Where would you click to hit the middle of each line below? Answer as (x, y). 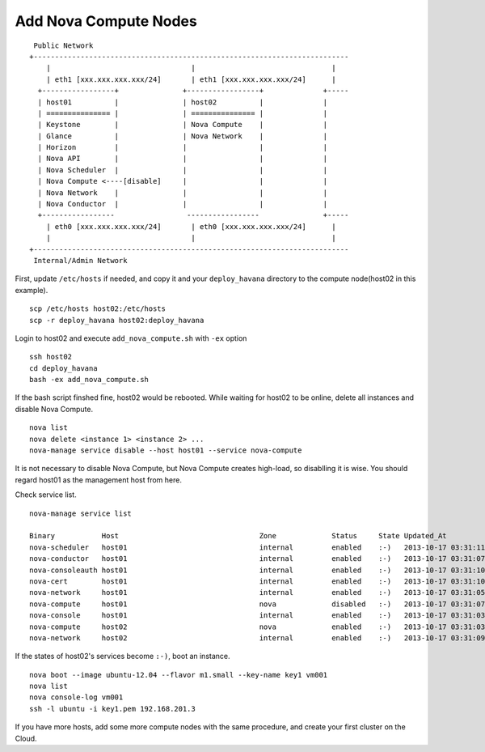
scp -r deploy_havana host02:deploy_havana (117, 320)
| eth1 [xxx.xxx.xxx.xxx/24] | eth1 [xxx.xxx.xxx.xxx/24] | (191, 79)
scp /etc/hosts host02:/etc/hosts (97, 309)
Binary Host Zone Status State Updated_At (238, 536)
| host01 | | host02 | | (183, 102)
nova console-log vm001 (76, 697)
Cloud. (26, 738)
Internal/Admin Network (80, 260)
